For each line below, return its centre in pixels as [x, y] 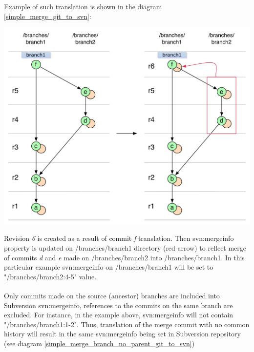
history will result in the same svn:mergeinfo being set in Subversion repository [122, 334]
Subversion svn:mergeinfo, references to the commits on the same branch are [118, 305]
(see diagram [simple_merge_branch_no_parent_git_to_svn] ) [99, 343]
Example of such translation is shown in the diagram [83, 6]
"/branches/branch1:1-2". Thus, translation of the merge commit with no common [127, 324]
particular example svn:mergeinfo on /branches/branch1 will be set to [109, 267]
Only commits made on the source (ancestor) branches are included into [112, 295]
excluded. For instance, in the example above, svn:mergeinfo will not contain [119, 315]
